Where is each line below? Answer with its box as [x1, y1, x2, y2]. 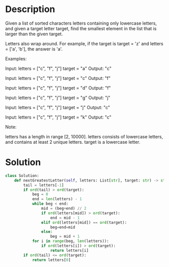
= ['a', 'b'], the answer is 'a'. [5, 46, 63, 52]
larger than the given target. [5, 31, 63, 37]
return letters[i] [50, 248, 89, 253]
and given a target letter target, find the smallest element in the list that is [5, 25, 157, 31]
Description [5, 4, 55, 15]
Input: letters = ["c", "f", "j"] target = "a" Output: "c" [5, 65, 112, 71]
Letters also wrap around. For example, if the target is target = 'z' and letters [5, 40, 163, 46]
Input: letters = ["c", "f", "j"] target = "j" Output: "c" [5, 104, 111, 110]
